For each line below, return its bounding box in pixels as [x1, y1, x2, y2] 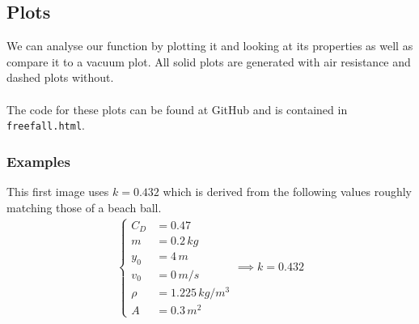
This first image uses [6, 183, 109, 200]
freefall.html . [6, 117, 85, 134]
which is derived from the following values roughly [163, 183, 413, 200]
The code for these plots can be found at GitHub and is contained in [6, 100, 348, 117]
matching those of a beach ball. [6, 198, 162, 215]
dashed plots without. [6, 69, 114, 86]
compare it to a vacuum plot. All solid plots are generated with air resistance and [6, 53, 411, 70]
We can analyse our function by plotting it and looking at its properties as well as [6, 37, 413, 54]
